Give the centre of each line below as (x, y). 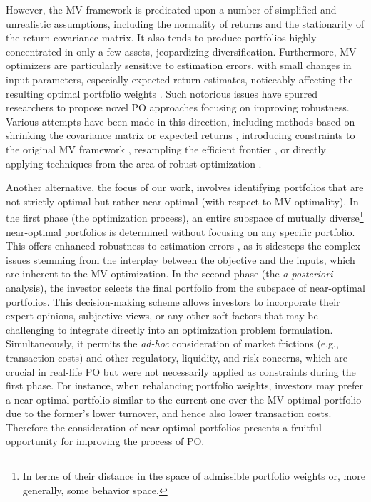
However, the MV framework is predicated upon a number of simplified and (171, 9)
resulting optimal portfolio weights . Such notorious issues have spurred (162, 93)
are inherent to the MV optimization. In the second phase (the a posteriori (169, 273)
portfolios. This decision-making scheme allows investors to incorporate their (173, 301)
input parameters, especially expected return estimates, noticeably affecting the (179, 79)
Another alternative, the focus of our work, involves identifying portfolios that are (185, 187)
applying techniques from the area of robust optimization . (134, 163)
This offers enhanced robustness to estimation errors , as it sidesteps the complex (183, 246)
